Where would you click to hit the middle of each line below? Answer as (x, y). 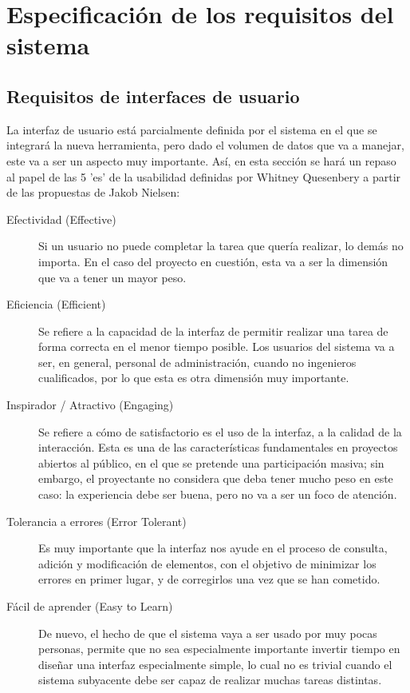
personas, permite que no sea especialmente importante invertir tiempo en (219, 649)
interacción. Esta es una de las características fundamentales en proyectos (218, 447)
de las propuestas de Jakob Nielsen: (93, 192)
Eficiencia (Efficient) (56, 304)
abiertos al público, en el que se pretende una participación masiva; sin (211, 462)
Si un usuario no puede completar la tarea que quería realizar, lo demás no (221, 246)
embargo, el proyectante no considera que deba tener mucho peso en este (216, 478)
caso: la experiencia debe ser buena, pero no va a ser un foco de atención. (218, 494)
